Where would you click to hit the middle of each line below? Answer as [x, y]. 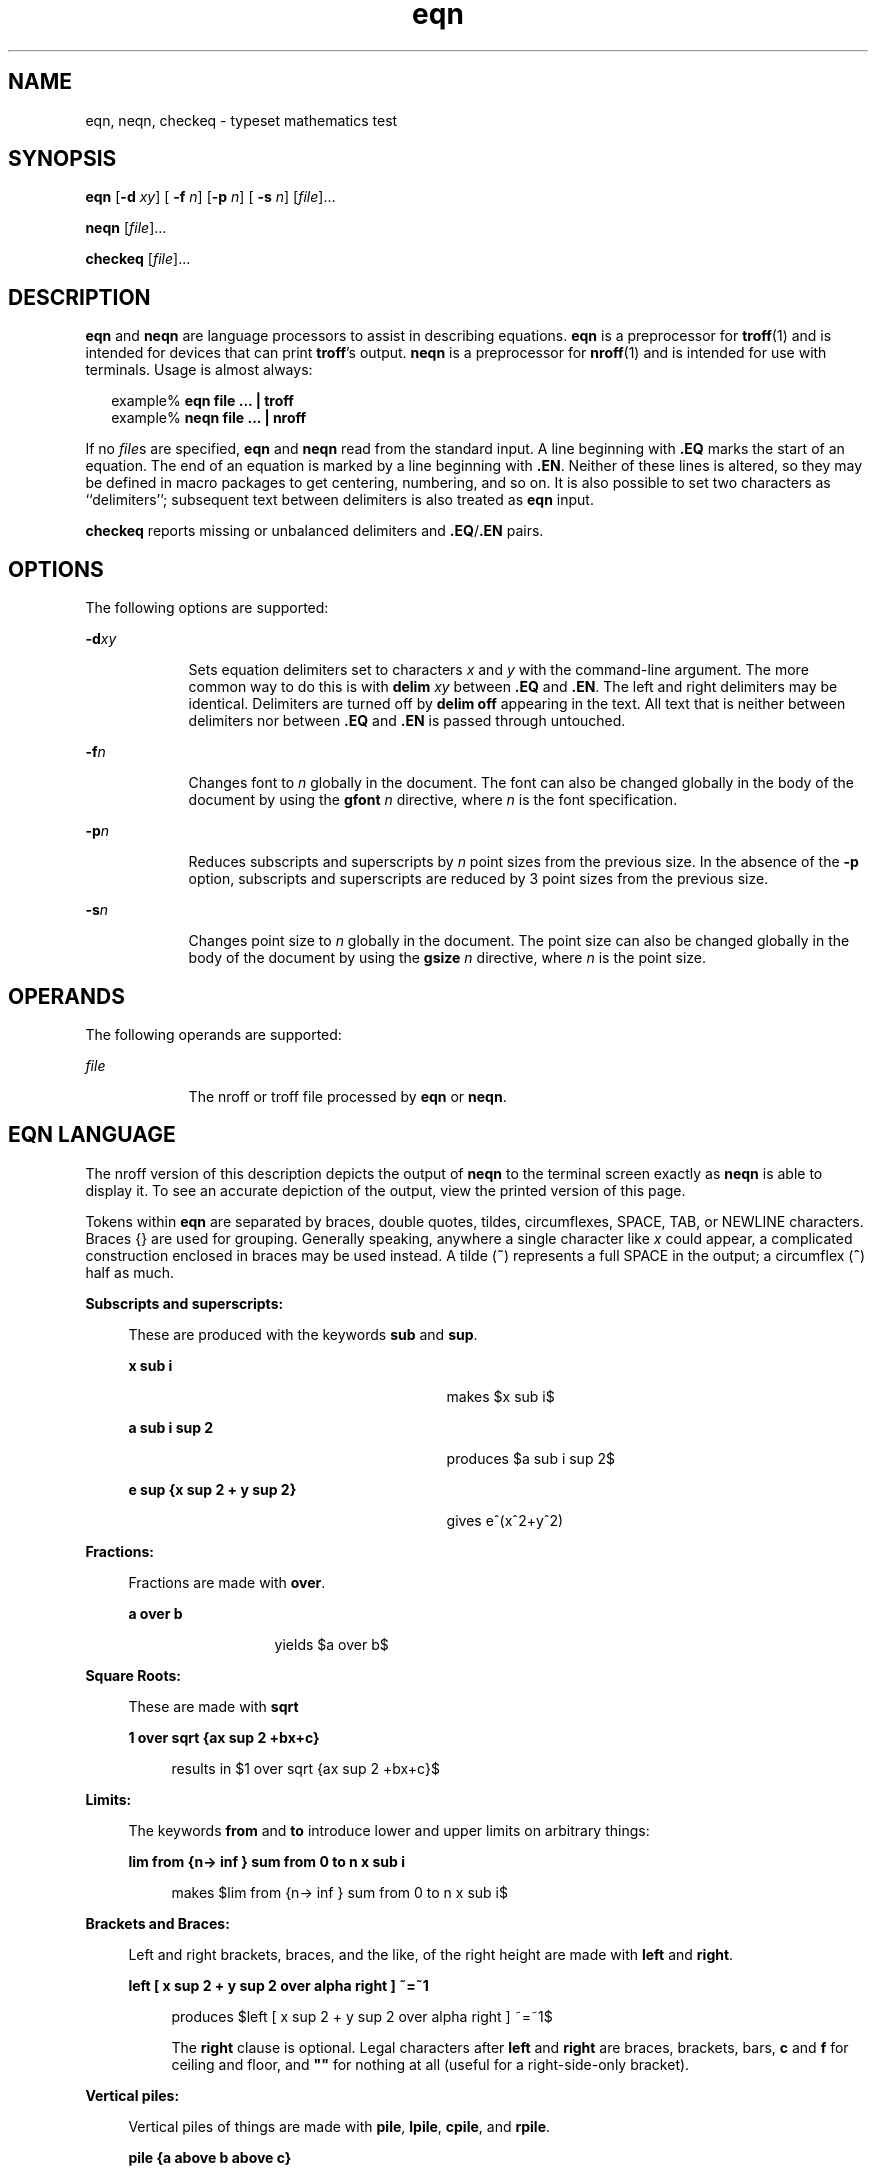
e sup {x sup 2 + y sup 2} [212, 1489]
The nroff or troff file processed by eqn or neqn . [347, 1096]
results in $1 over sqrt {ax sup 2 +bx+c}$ [305, 1768]
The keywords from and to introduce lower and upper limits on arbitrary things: [389, 1830]
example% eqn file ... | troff [202, 401]
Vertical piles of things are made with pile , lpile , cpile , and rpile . [339, 2126]
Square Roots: [133, 1675]
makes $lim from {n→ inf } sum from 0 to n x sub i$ [339, 1892]
